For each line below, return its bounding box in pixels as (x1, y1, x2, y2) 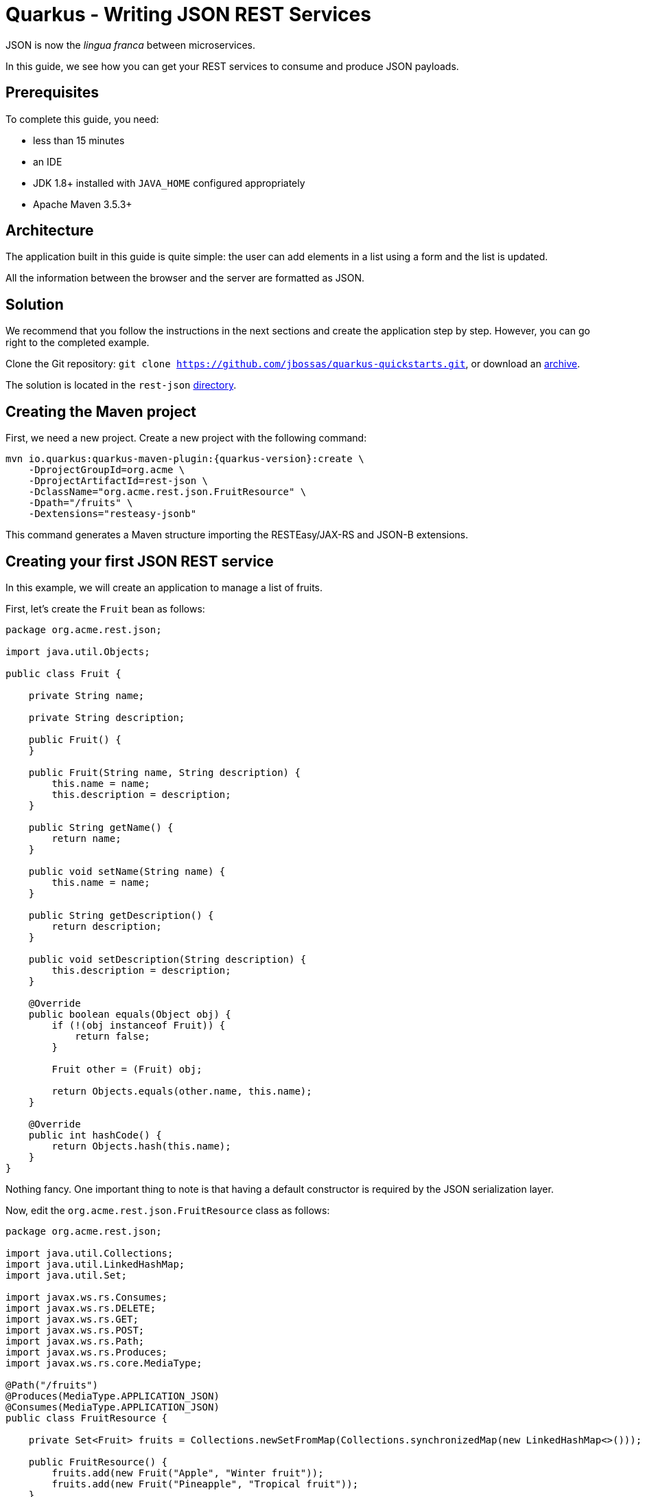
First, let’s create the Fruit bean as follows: (5, 602, 205, 615)
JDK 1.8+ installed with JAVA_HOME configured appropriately (33, 176, 305, 189)
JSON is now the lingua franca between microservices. (5, 38, 256, 51)
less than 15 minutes (33, 134, 125, 146)
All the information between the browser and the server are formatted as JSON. (5, 272, 365, 284)
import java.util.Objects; (5, 645, 150, 657)
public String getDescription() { (28, 909, 214, 921)
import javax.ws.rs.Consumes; (5, 1291, 168, 1303)
